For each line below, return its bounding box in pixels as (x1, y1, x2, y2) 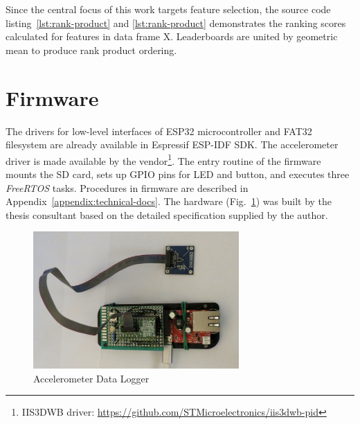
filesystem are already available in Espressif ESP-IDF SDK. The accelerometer (6, 137, 339, 152)
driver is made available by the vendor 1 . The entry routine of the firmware (6, 151, 321, 168)
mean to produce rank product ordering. (6, 42, 177, 57)
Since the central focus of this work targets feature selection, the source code (6, 2, 331, 16)
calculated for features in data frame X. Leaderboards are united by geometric (6, 29, 338, 44)
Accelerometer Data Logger (33, 371, 150, 385)
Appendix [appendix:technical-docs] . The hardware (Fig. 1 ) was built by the (6, 194, 332, 209)
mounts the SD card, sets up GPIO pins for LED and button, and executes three (6, 166, 350, 181)
